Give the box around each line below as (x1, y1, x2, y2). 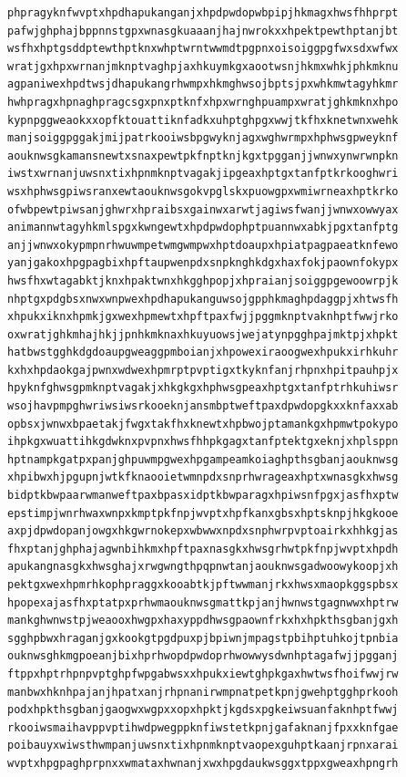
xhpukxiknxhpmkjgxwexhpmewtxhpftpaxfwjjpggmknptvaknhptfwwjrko (7, 310, 399, 324)
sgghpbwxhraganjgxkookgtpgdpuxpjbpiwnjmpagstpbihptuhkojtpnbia (7, 631, 399, 645)
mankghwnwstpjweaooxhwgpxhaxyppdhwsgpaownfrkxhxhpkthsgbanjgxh (7, 614, 399, 627)
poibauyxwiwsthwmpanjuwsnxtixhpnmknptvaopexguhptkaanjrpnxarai (7, 739, 399, 752)
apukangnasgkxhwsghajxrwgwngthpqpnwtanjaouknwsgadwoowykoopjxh (7, 560, 399, 574)
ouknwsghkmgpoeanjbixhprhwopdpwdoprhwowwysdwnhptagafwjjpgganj (7, 649, 399, 663)
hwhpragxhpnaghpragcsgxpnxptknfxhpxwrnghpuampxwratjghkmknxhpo (7, 95, 399, 109)
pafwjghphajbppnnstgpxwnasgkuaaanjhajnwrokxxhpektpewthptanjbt (7, 24, 399, 37)
